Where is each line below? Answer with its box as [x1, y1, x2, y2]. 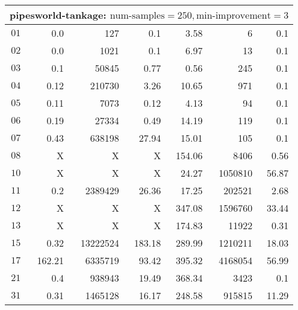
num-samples [110, 11, 165, 21]
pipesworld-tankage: [10, 8, 107, 22]
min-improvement [196, 11, 271, 21]
